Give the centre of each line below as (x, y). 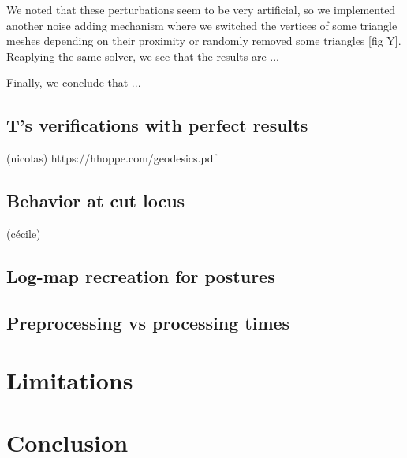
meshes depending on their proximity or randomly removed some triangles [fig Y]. (204, 41)
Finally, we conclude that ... (74, 82)
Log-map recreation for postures (141, 276)
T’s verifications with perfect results (157, 125)
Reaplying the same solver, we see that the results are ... (143, 56)
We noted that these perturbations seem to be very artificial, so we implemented (201, 9)
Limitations (70, 380)
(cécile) (24, 233)
